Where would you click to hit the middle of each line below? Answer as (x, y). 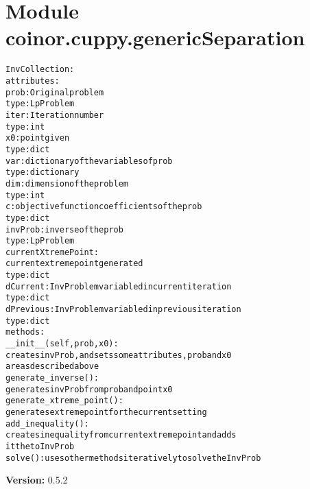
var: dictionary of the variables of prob (89, 161)
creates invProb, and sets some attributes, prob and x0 (119, 355)
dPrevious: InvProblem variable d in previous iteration (123, 310)
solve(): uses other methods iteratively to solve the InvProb (133, 458)
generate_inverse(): (52, 378)
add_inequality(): (47, 424)
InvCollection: (40, 70)
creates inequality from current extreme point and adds (121, 435)
